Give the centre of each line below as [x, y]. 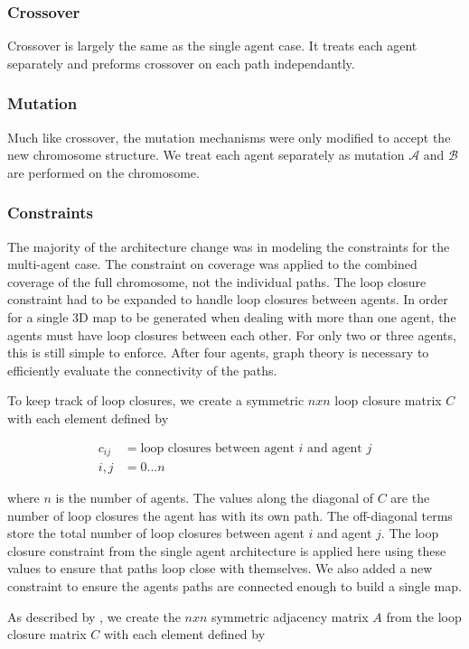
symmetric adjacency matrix [290, 616]
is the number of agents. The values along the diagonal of [214, 498]
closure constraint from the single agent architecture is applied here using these [227, 550]
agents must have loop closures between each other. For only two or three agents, [232, 334]
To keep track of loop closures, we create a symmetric [156, 400]
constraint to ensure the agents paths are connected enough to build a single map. [234, 586]
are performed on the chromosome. [103, 172]
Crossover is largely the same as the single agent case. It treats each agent [212, 46]
